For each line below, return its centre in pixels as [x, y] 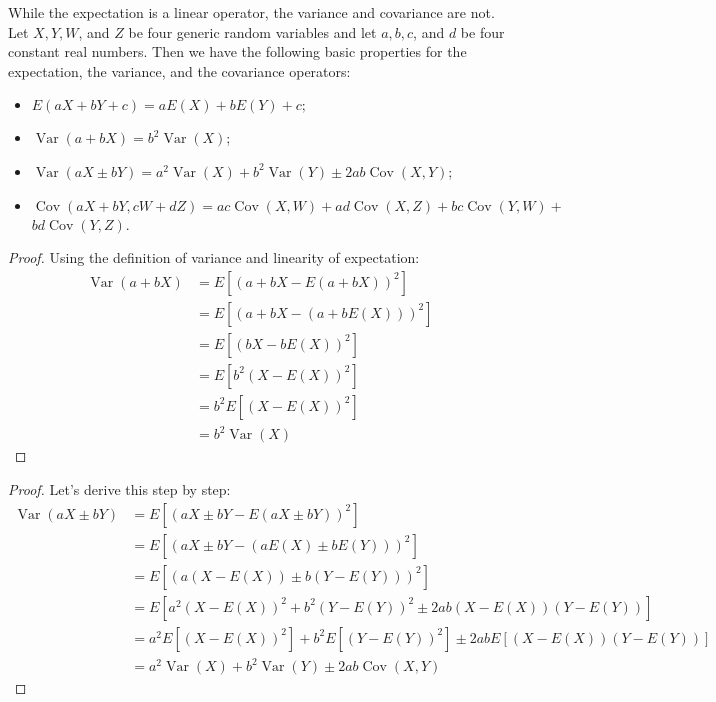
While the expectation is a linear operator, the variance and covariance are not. [251, 12]
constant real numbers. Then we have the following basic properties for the [237, 51]
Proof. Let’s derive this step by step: [119, 489]
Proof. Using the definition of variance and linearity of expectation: [214, 257]
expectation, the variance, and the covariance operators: [179, 70]
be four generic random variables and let [252, 31]
